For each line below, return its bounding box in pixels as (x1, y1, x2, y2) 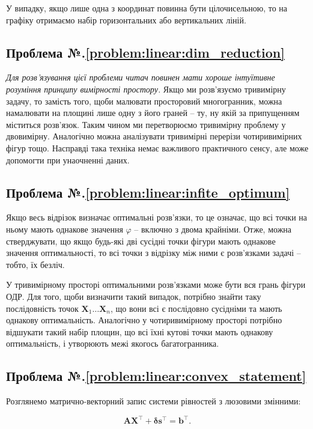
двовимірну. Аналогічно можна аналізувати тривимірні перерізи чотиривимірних (6, 130, 302, 142)
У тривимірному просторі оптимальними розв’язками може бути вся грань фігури (6, 278, 306, 291)
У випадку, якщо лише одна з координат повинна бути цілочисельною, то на (6, 2, 288, 14)
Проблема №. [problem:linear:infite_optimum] (6, 183, 290, 201)
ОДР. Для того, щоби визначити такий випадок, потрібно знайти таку (6, 290, 261, 302)
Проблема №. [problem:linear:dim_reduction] (6, 43, 285, 61)
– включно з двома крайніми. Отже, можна (134, 222, 292, 235)
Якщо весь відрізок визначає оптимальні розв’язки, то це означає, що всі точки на (6, 211, 307, 224)
